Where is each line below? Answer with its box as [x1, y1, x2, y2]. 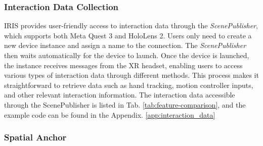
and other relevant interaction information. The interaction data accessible [4, 89, 235, 100]
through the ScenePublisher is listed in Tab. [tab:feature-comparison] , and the [4, 99, 246, 110]
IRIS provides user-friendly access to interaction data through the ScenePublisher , [4, 20, 258, 31]
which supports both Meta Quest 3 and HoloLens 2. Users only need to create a [4, 30, 252, 40]
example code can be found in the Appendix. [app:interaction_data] [4, 109, 215, 120]
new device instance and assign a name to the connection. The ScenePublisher [4, 40, 246, 51]
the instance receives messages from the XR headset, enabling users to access [4, 60, 243, 70]
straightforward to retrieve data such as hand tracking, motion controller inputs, [4, 79, 253, 90]
